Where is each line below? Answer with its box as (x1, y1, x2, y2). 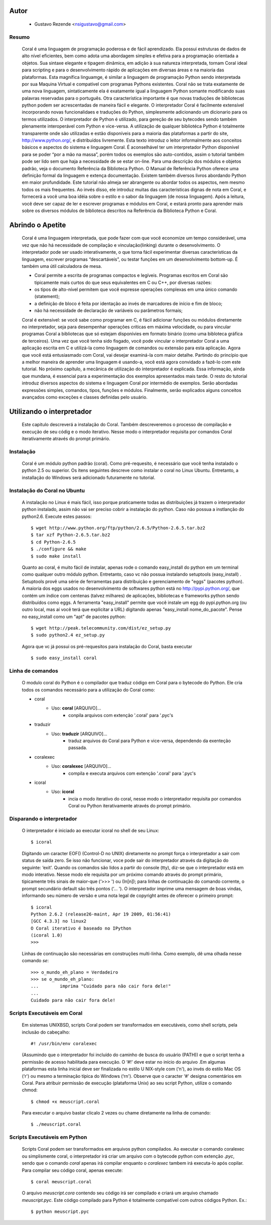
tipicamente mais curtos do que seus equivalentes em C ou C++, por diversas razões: (34, 279, 212, 285)
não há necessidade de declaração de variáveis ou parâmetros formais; (34, 308, 183, 314)
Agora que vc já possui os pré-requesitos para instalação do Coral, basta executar (22, 643, 193, 649)
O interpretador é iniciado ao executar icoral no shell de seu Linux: (22, 828, 160, 834)
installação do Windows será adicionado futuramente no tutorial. (22, 474, 156, 480)
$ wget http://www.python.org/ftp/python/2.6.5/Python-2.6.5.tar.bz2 (31, 525, 206, 531)
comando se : (22, 958, 49, 964)
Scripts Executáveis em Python (9, 1134, 87, 1141)
